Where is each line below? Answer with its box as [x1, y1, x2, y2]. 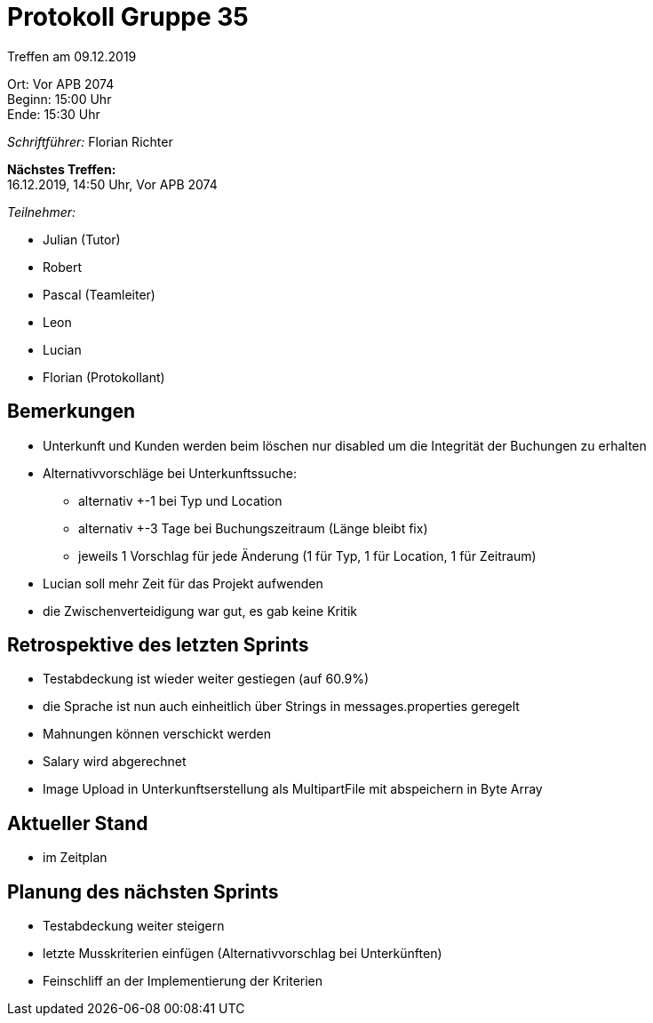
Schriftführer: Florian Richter [7, 133, 173, 149]
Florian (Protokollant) [43, 369, 165, 385]
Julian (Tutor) [43, 231, 121, 247]
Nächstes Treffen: [7, 161, 116, 177]
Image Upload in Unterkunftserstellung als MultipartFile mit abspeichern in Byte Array [43, 781, 543, 797]
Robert [43, 259, 83, 275]
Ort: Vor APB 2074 [7, 76, 115, 92]
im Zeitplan [43, 850, 108, 866]
